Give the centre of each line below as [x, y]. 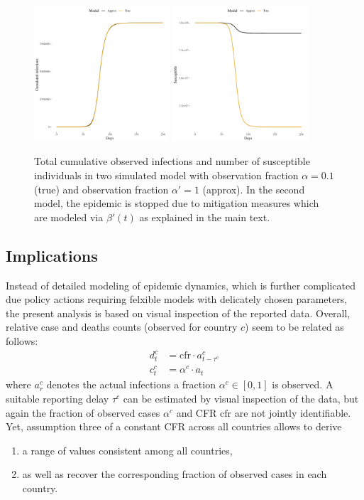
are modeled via [69, 217]
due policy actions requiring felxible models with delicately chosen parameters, [177, 299]
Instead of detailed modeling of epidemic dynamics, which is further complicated [181, 285]
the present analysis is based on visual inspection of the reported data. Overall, [178, 313]
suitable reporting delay [57, 399]
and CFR [197, 412]
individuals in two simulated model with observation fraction [166, 175]
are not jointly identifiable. [293, 412]
